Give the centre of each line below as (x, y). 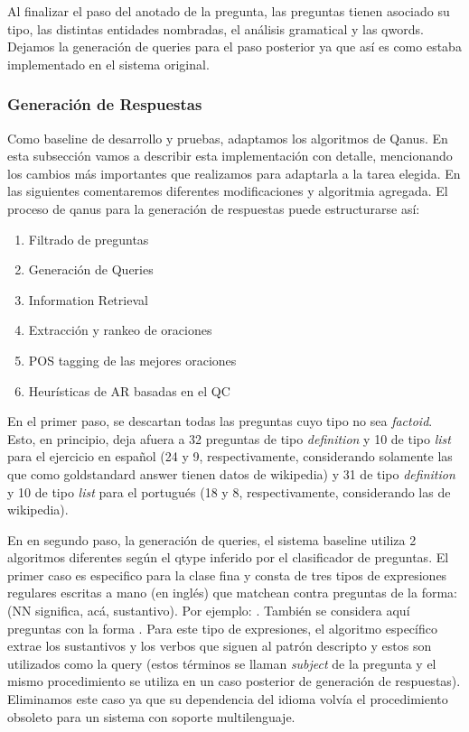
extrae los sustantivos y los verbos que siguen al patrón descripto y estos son (220, 646)
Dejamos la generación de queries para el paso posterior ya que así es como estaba (234, 46)
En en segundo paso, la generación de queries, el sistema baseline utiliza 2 (212, 539)
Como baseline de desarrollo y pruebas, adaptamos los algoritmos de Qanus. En (228, 138)
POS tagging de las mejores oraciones (132, 360)
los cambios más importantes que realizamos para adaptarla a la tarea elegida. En (234, 173)
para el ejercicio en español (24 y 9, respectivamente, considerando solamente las (230, 456)
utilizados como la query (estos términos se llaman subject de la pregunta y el (222, 663)
